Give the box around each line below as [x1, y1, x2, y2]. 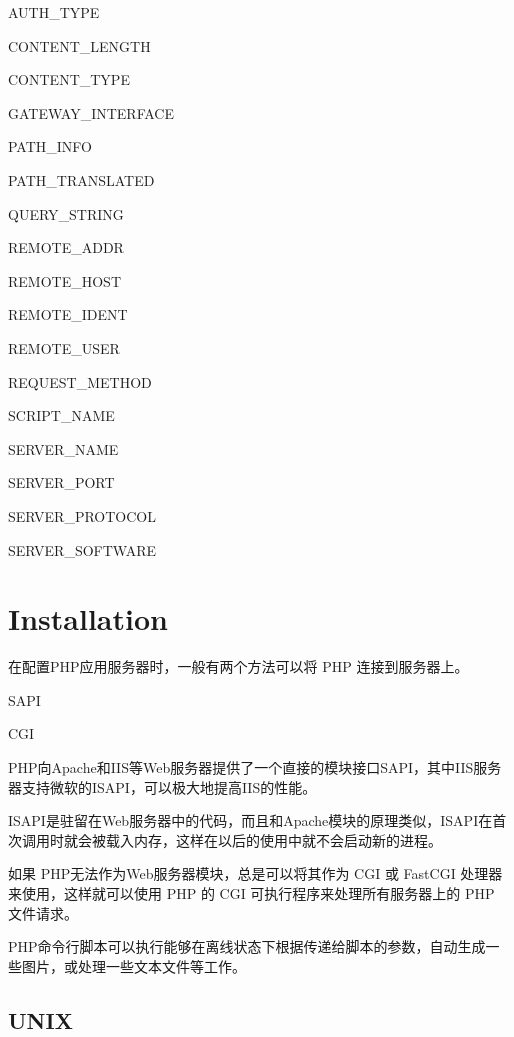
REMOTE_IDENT [8, 304, 128, 325]
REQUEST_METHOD [8, 371, 152, 392]
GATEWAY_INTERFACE [8, 102, 174, 123]
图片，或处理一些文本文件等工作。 [21, 955, 246, 976]
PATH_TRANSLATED [8, 169, 155, 190]
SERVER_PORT [8, 472, 115, 493]
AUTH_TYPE [8, 2, 100, 22]
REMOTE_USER [8, 337, 120, 358]
